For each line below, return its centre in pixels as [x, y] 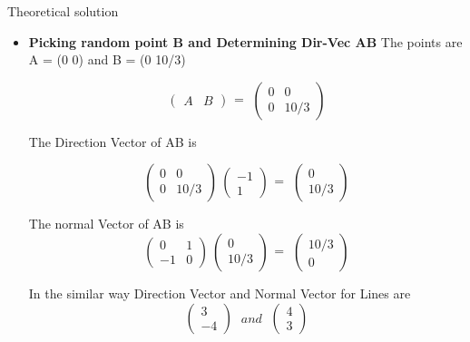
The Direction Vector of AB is [113, 141]
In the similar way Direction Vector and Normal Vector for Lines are [220, 293]
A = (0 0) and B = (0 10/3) [107, 59]
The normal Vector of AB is [106, 224]
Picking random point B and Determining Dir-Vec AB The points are [245, 41]
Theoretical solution [63, 11]
